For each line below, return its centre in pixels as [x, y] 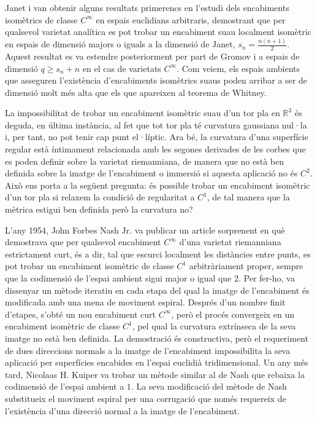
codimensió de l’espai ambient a [65, 386]
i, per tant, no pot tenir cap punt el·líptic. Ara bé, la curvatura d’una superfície [157, 137]
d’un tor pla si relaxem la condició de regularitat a [100, 197]
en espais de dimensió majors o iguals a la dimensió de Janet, [120, 44]
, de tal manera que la [248, 197]
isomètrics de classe [41, 19]
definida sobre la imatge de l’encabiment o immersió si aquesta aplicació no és [151, 173]
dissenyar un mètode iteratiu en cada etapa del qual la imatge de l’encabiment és [157, 290]
